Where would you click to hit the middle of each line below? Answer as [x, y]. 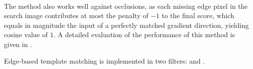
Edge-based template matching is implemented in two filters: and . [105, 60]
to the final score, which [198, 15]
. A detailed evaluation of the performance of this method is [144, 34]
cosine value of [26, 34]
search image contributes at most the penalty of [76, 15]
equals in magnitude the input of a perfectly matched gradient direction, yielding [126, 25]
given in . [18, 44]
